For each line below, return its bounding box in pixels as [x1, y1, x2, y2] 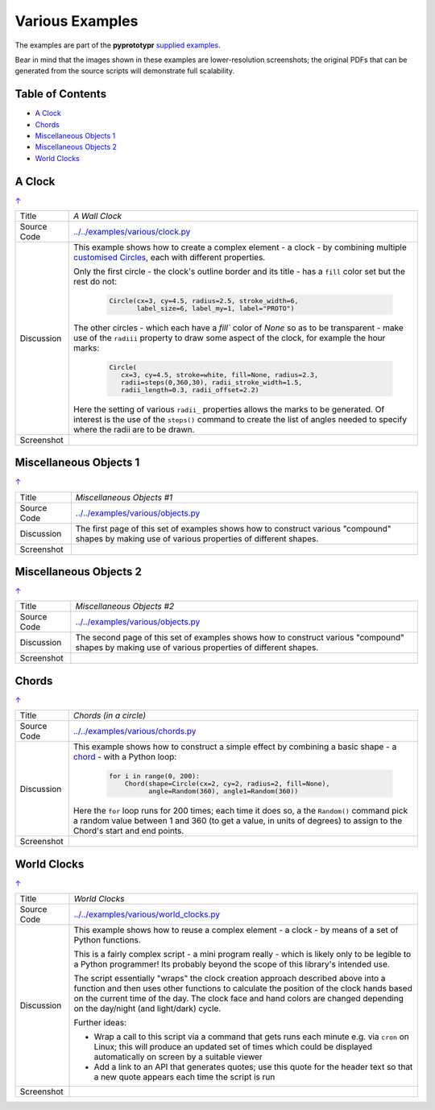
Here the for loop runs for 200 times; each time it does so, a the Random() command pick [72, 806, 408, 817]
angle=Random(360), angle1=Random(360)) [147, 787, 299, 796]
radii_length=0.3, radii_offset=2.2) [121, 385, 259, 394]
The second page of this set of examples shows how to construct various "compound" [75, 632, 404, 644]
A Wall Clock [73, 210, 122, 222]
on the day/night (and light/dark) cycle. [73, 1003, 222, 1014]
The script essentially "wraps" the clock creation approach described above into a [73, 973, 386, 984]
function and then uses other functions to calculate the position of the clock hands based [73, 983, 412, 994]
